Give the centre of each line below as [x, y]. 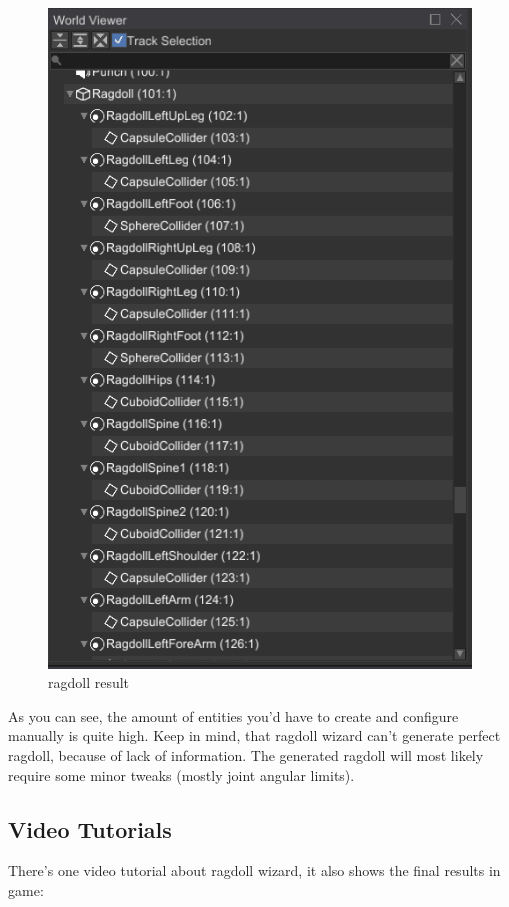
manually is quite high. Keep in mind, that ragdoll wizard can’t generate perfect [254, 735]
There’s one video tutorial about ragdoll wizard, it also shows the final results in [254, 870]
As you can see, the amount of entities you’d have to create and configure [233, 715]
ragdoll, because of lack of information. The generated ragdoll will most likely [246, 755]
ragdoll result [89, 682]
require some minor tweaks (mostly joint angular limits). [181, 774]
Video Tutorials [90, 828]
